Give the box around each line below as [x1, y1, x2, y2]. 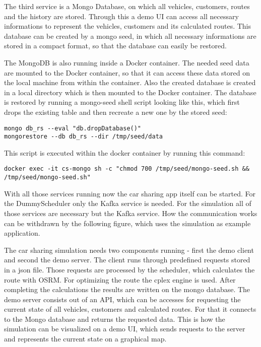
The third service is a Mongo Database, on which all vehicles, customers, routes [4, 1, 250, 11]
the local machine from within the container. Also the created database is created [4, 77, 256, 88]
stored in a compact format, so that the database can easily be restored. [4, 40, 227, 51]
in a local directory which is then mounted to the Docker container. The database [4, 87, 256, 97]
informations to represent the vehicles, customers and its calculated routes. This [4, 21, 251, 31]
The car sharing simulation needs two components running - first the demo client [4, 244, 254, 255]
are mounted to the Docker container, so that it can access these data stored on [4, 67, 250, 78]
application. [4, 228, 40, 238]
